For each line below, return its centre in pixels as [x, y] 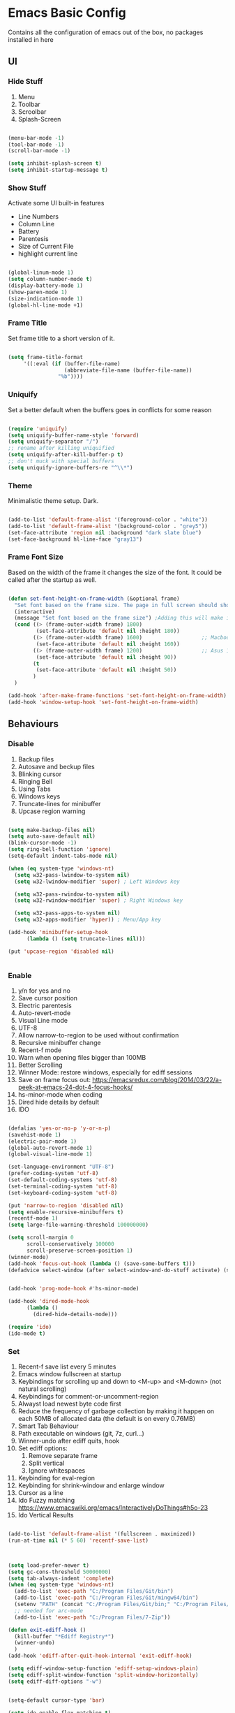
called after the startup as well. [52, 579]
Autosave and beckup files [56, 766]
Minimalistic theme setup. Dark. [53, 501]
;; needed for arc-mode [48, 1611]
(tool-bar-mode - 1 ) [36, 145]
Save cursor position [48, 998]
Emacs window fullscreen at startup [69, 1374]
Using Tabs [34, 789]
